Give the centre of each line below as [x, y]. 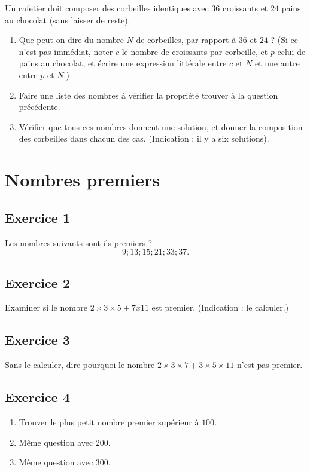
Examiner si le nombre [46, 307]
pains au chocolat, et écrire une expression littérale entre [123, 63]
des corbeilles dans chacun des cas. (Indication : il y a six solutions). [144, 138]
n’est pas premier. [270, 365]
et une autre [277, 63]
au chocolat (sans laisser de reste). [68, 19]
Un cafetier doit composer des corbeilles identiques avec [107, 8]
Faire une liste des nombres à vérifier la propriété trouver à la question [148, 95]
